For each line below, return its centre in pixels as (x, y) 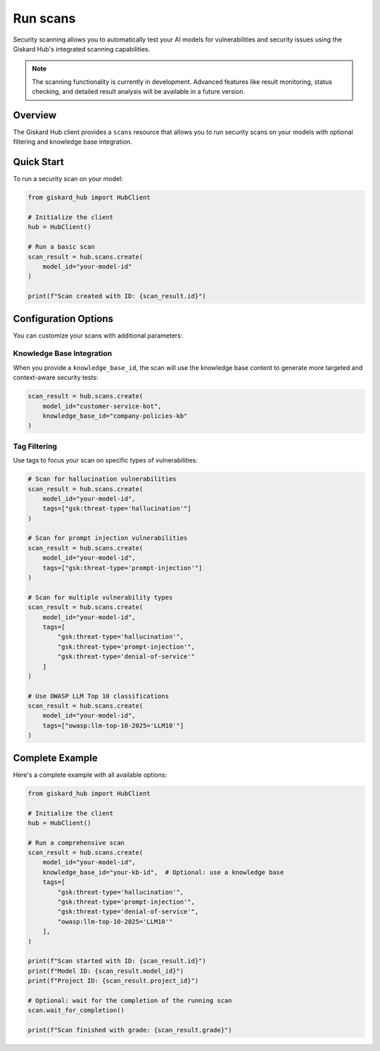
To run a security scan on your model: (68, 179)
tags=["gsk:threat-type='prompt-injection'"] (122, 568)
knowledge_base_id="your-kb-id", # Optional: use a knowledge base (163, 872)
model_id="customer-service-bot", (102, 406)
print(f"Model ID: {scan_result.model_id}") (106, 971)
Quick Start (38, 162)
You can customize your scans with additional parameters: (98, 336)
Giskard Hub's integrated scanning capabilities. (82, 49)
